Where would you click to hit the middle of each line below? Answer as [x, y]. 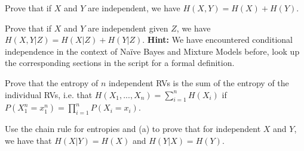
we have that [28, 140]
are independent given [128, 28]
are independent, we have [134, 8]
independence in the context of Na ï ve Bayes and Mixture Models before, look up [152, 51]
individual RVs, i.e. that [49, 94]
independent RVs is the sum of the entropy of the [199, 82]
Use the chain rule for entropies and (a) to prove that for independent [133, 129]
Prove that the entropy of [52, 82]
